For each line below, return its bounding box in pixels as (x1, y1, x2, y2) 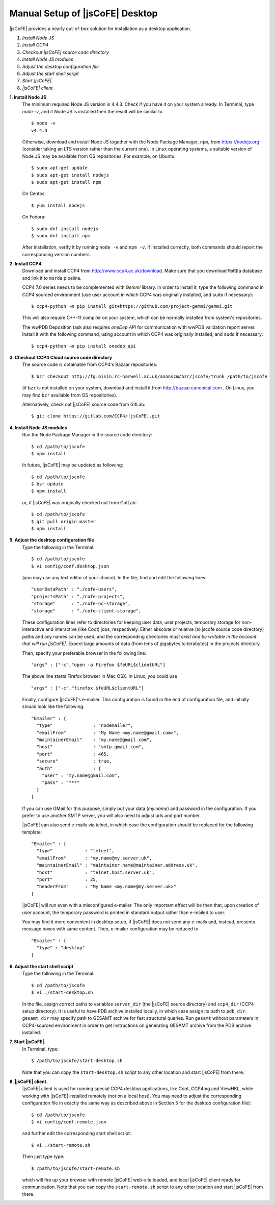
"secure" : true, (36, 758, 112, 764)
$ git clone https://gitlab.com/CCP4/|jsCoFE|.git (31, 413, 160, 419)
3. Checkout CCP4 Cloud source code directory (9, 355, 112, 360)
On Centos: (22, 190, 46, 196)
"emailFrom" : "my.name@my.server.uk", (36, 855, 152, 861)
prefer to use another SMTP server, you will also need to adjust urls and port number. (22, 812, 201, 819)
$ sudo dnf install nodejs (31, 226, 99, 232)
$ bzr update (31, 481, 64, 487)
